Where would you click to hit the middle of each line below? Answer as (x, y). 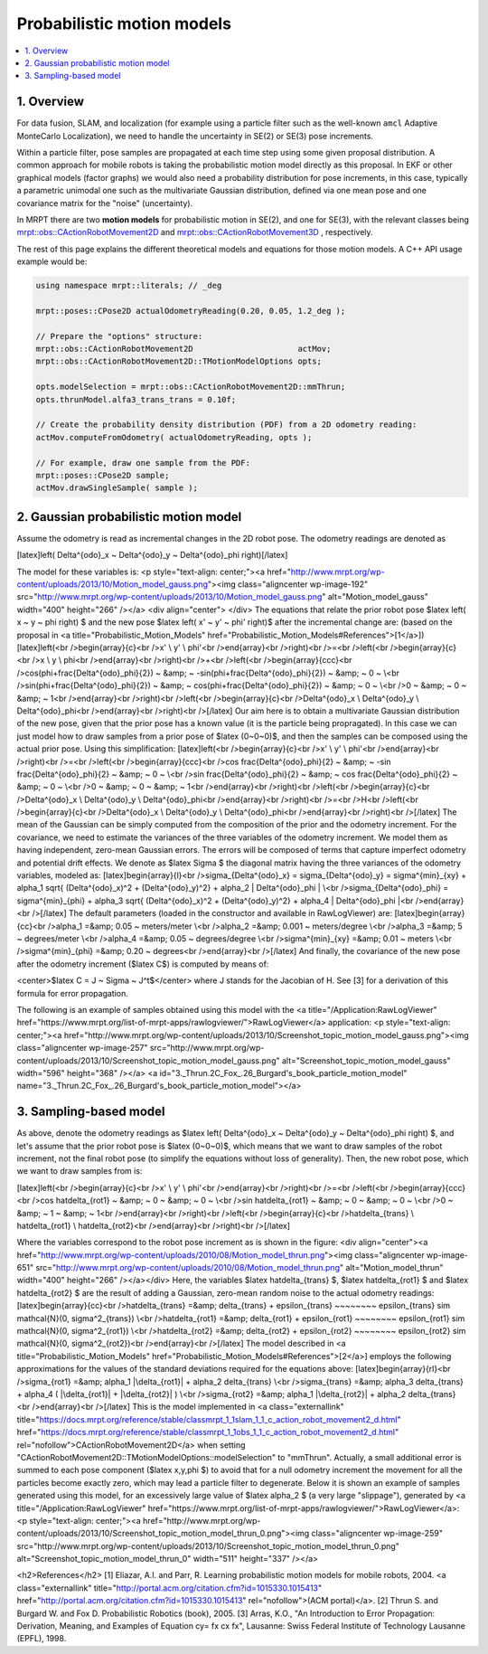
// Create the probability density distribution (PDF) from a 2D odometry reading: (226, 425)
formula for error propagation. (72, 993)
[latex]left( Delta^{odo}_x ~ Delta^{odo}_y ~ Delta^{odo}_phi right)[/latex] (152, 555)
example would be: (52, 261)
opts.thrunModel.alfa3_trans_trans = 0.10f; (136, 399)
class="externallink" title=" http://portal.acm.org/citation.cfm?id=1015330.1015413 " (169, 1588)
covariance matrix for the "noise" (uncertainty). (105, 203)
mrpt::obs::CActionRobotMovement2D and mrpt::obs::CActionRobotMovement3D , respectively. (195, 232)
